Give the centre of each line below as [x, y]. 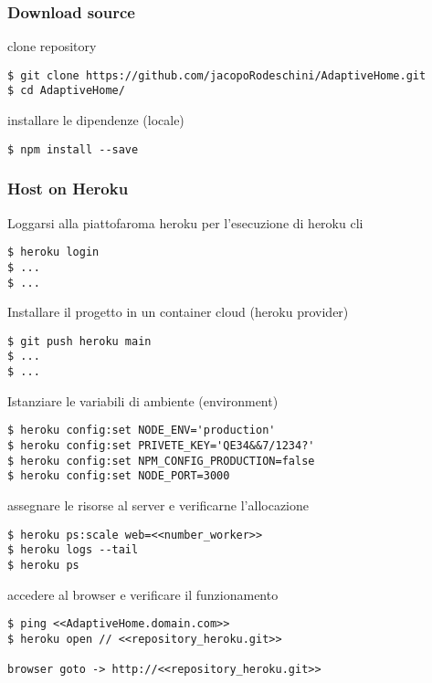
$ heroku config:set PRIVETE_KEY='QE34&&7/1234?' [161, 445]
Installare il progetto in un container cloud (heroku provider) [178, 312]
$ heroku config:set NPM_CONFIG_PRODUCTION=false [161, 461]
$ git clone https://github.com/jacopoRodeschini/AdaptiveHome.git [217, 75]
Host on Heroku [68, 189]
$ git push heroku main [79, 341]
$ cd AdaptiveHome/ [66, 91]
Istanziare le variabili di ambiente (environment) [143, 400]
